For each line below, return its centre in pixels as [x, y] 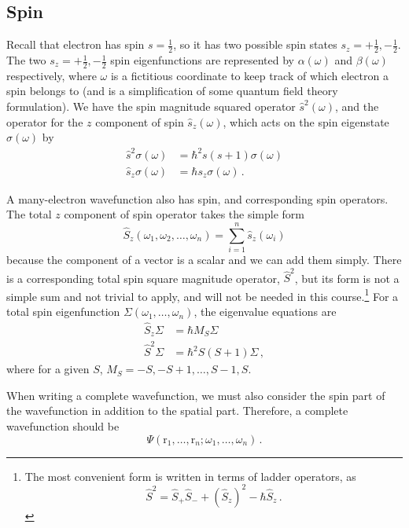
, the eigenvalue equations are [265, 312]
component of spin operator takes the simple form [184, 214]
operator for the [45, 121]
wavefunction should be [63, 425]
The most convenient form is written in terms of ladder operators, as [190, 476]
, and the [357, 106]
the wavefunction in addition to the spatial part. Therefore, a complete [177, 411]
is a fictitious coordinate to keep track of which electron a [249, 75]
